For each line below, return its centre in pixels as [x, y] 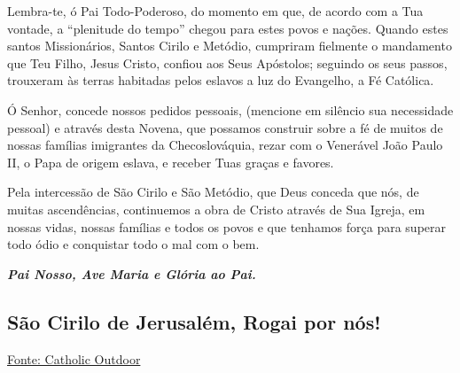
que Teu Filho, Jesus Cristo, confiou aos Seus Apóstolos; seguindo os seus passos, [227, 62]
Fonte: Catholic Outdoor [74, 358]
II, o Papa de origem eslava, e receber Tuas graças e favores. [171, 162]
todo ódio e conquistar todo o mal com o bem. [133, 244]
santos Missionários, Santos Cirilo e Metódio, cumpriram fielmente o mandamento [230, 46]
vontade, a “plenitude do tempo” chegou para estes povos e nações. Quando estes [228, 28]
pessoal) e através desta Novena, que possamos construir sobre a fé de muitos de [225, 127]
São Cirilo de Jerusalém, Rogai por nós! [194, 321]
